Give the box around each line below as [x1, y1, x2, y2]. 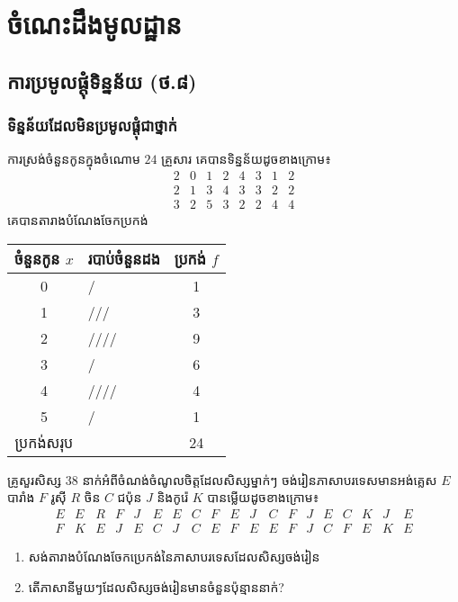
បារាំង [7, 488, 35, 507]
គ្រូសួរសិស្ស [7, 470, 62, 489]
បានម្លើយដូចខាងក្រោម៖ [207, 488, 319, 507]
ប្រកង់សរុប [14, 431, 74, 453]
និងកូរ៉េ [157, 488, 189, 507]
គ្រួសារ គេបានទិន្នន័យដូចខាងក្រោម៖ [161, 149, 331, 168]
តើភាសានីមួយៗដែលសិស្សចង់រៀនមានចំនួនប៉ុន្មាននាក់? [28, 577, 284, 596]
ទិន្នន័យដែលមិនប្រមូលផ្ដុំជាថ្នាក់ [7, 114, 177, 137]
